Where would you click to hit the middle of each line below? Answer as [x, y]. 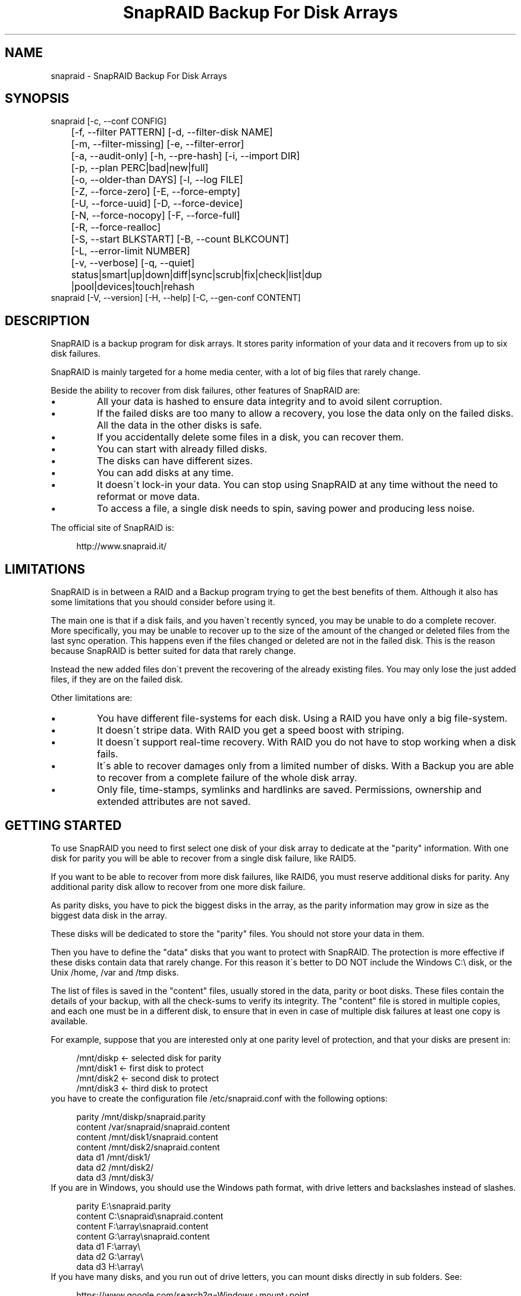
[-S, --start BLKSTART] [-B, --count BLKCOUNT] [180, 239]
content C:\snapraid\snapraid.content [150, 1216]
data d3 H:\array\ [110, 1266]
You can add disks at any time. [165, 473]
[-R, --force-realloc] [116, 227]
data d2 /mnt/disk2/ [115, 1167]
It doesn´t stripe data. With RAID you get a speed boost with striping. [251, 730]
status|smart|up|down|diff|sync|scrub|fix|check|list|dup [197, 275]
